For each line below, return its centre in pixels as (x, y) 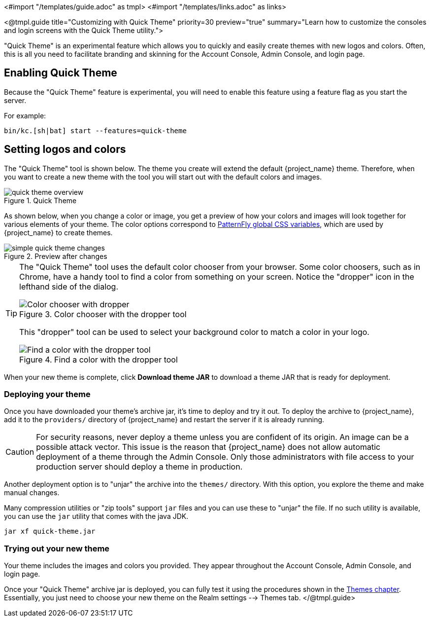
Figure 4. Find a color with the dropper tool (99, 359)
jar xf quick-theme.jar (50, 531)
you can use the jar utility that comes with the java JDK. (96, 516)
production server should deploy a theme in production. (139, 467)
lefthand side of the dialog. (69, 286)
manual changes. (32, 493)
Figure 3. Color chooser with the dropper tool (103, 314)
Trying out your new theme (57, 548)
